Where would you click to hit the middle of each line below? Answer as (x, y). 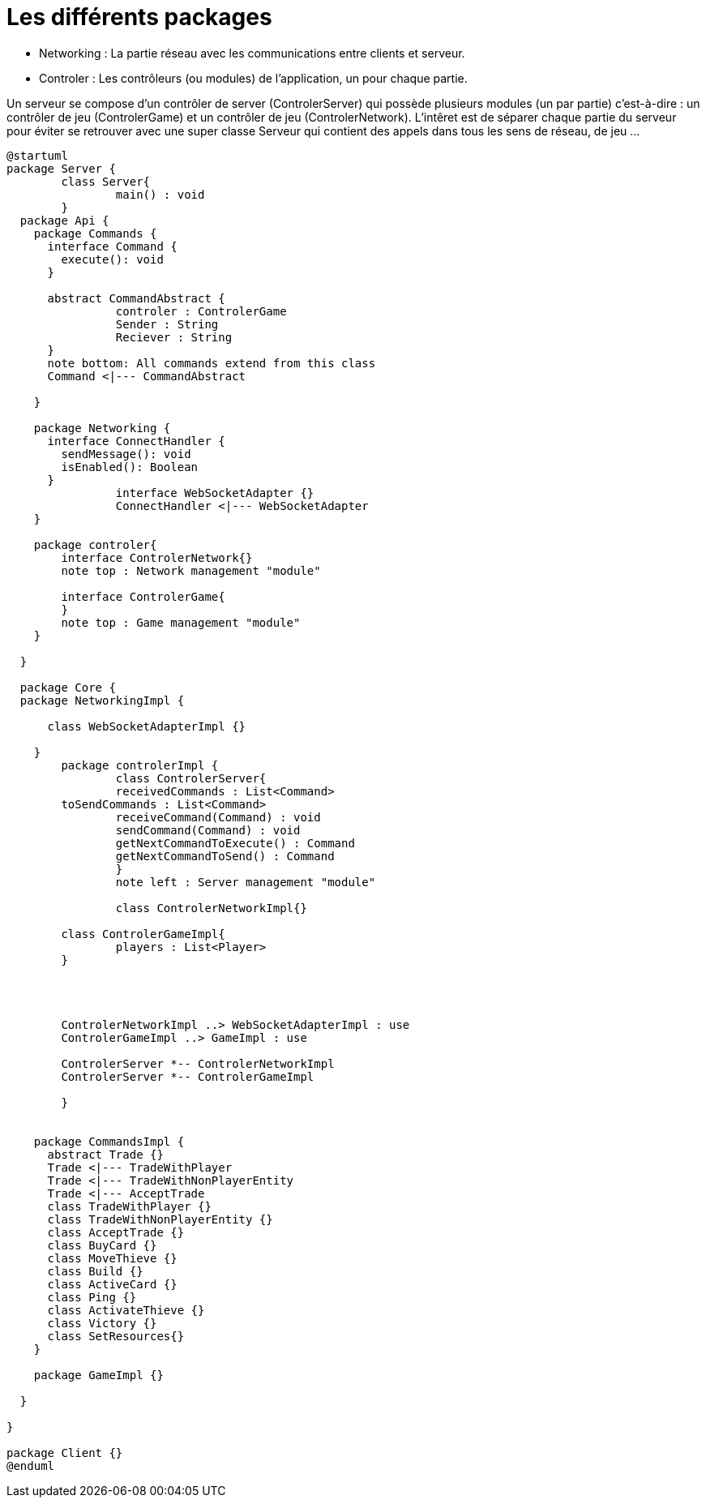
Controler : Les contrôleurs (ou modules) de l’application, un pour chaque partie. (253, 78)
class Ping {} (92, 1297)
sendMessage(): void (126, 454)
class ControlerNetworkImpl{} (211, 908)
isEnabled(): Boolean (130, 467)
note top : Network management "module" (191, 570)
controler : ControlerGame (201, 311)
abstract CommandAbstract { (136, 298)
